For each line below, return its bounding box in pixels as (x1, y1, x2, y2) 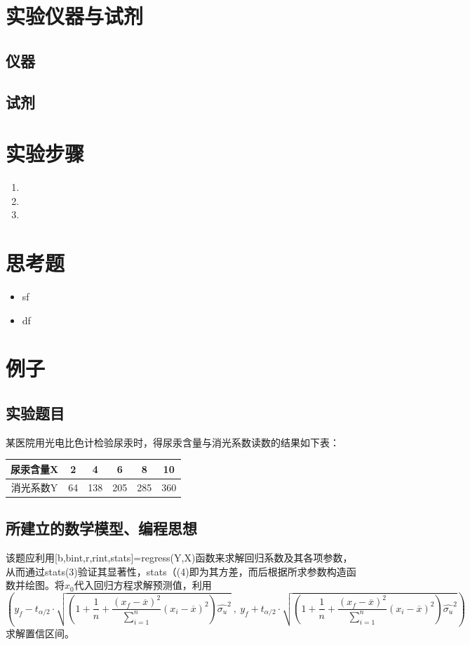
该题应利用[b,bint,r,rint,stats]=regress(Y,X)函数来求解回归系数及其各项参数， (6, 550, 353, 564)
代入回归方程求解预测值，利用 (74, 578, 212, 592)
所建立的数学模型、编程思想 (6, 517, 197, 539)
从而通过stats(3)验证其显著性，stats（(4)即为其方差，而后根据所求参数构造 (6, 564, 347, 578)
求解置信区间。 (6, 626, 74, 641)
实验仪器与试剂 (6, 1, 144, 30)
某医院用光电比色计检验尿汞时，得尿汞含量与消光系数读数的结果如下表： (6, 434, 340, 449)
